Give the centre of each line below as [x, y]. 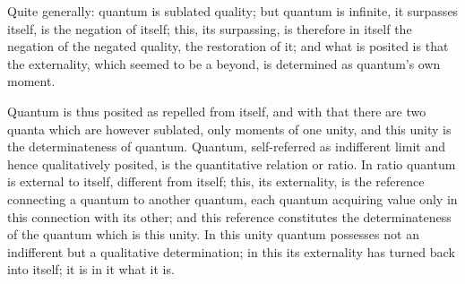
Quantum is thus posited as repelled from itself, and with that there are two [217, 111]
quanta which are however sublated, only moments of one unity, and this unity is [229, 129]
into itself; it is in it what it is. [91, 269]
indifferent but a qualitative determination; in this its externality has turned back [231, 251]
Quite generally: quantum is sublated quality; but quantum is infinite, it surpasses [233, 11]
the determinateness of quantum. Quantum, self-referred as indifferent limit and [226, 146]
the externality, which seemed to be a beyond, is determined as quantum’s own [224, 63]
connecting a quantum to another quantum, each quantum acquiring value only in [232, 198]
